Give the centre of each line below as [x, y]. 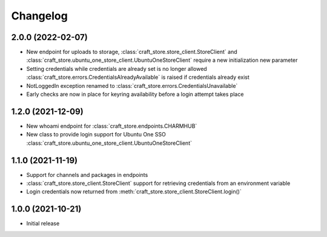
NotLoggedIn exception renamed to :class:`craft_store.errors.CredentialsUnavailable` [132, 85]
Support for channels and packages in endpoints [87, 175]
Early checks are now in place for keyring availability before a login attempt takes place [135, 95]
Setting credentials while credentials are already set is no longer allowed [117, 68]
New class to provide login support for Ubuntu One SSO [96, 135]
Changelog [39, 16]
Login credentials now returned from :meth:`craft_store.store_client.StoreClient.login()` [134, 192]
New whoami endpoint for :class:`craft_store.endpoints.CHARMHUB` [112, 126]
